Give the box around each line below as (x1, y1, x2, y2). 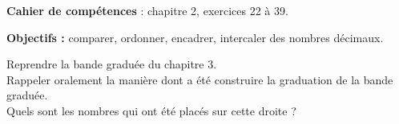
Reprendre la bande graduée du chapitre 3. (6, 56, 217, 72)
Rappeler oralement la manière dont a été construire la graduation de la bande (6, 71, 393, 87)
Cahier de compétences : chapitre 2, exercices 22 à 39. (6, 2, 288, 18)
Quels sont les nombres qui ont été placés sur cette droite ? (6, 102, 296, 118)
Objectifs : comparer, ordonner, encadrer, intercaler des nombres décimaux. (6, 29, 384, 45)
